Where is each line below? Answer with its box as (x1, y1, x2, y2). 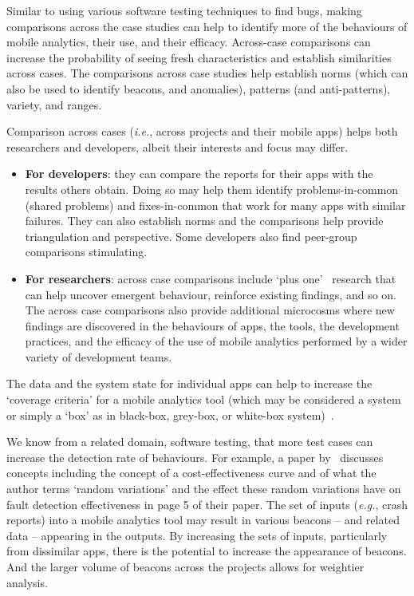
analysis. (6, 574, 48, 590)
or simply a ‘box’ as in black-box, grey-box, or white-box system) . (6, 406, 334, 423)
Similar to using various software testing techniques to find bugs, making (6, 2, 362, 18)
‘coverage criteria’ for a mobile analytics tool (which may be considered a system (6, 391, 401, 408)
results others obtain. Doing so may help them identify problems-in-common (25, 180, 399, 197)
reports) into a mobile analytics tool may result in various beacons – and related (6, 511, 400, 528)
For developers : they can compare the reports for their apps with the (25, 165, 373, 182)
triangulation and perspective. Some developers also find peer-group (25, 227, 357, 244)
